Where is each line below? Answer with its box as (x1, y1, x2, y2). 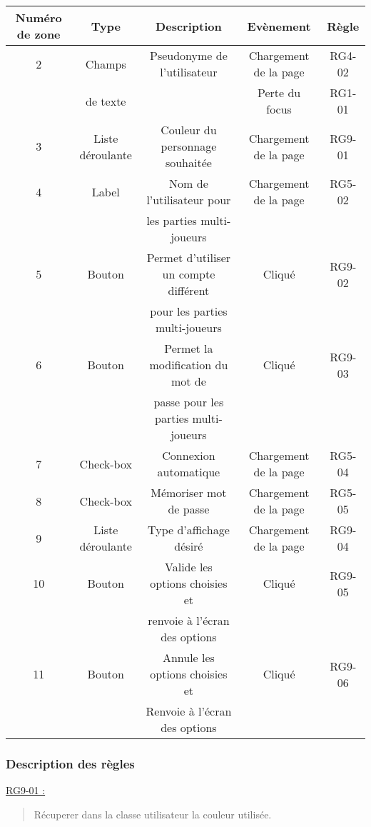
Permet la (164, 340, 213, 356)
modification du (149, 356, 228, 373)
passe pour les (153, 394, 224, 410)
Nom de (169, 175, 208, 191)
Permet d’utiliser (146, 249, 231, 266)
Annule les (162, 649, 215, 666)
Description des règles (6, 754, 135, 772)
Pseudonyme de (150, 47, 228, 64)
